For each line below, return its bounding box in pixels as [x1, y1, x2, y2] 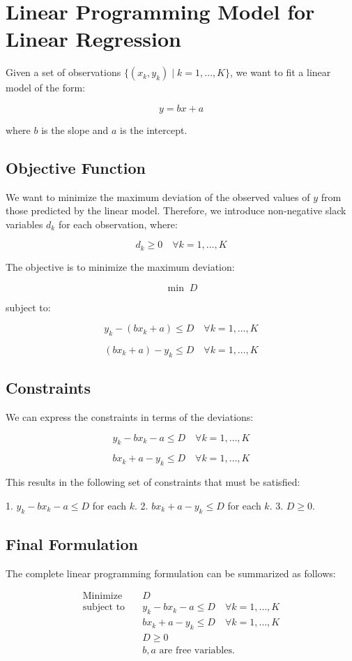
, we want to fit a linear [230, 65, 331, 80]
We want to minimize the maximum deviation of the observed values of [6, 189, 310, 204]
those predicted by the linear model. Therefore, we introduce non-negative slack [6, 203, 346, 218]
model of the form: [6, 80, 85, 95]
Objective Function [6, 156, 146, 178]
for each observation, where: [58, 216, 178, 231]
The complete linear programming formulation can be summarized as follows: [6, 565, 336, 580]
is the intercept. [120, 122, 188, 137]
